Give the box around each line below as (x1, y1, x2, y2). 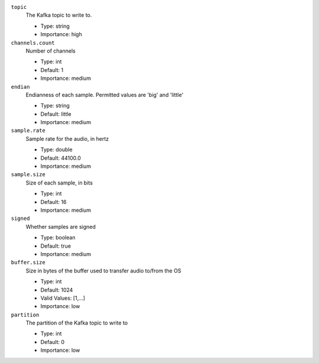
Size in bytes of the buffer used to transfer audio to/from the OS (25, 267, 181, 274)
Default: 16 (40, 198, 67, 205)
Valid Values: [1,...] (40, 294, 86, 302)
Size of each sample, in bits (25, 179, 93, 186)
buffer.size (11, 259, 45, 266)
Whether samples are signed (25, 223, 96, 230)
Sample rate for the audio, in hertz (25, 135, 109, 142)
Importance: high (40, 31, 82, 38)
